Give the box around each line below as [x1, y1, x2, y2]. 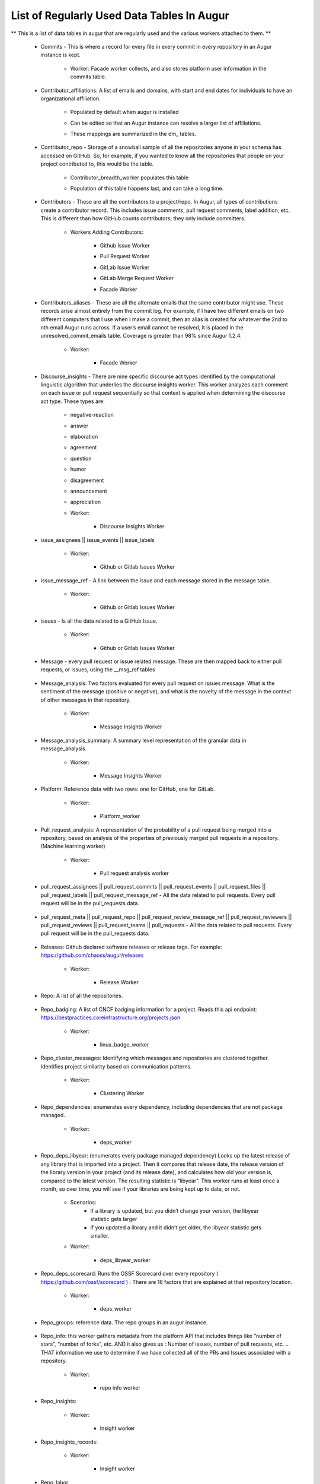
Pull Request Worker [100, 253, 150, 260]
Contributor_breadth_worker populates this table [70, 174, 189, 181]
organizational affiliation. [40, 95, 101, 102]
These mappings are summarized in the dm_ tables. [70, 131, 197, 138]
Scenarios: [70, 1199, 97, 1206]
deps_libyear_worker [100, 1256, 151, 1264]
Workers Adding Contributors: [70, 229, 143, 236]
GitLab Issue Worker [100, 264, 150, 271]
